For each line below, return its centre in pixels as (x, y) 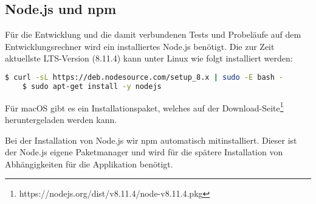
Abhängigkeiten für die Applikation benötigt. (89, 164)
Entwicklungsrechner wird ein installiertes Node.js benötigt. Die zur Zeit (140, 46)
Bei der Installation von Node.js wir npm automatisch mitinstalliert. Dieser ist (151, 140)
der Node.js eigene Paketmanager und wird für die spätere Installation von (144, 152)
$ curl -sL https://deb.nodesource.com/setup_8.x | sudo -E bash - (144, 77)
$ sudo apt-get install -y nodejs (92, 86)
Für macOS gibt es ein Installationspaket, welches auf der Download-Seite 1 (144, 107)
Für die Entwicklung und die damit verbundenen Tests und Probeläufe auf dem (153, 34)
